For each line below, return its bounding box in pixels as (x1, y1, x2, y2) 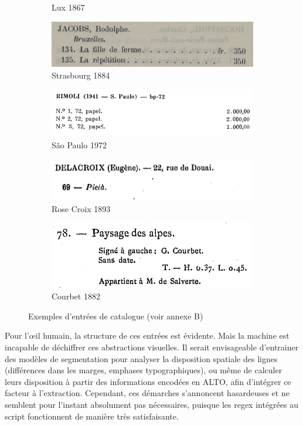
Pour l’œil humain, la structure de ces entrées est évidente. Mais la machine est (5, 329, 290, 342)
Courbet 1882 (52, 290, 100, 302)
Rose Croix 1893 (52, 202, 111, 214)
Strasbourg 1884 (52, 69, 110, 81)
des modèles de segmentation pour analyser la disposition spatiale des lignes (5, 352, 278, 364)
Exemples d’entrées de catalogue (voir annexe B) (28, 309, 203, 322)
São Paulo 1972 (52, 138, 107, 151)
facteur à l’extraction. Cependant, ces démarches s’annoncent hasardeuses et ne (5, 387, 290, 399)
